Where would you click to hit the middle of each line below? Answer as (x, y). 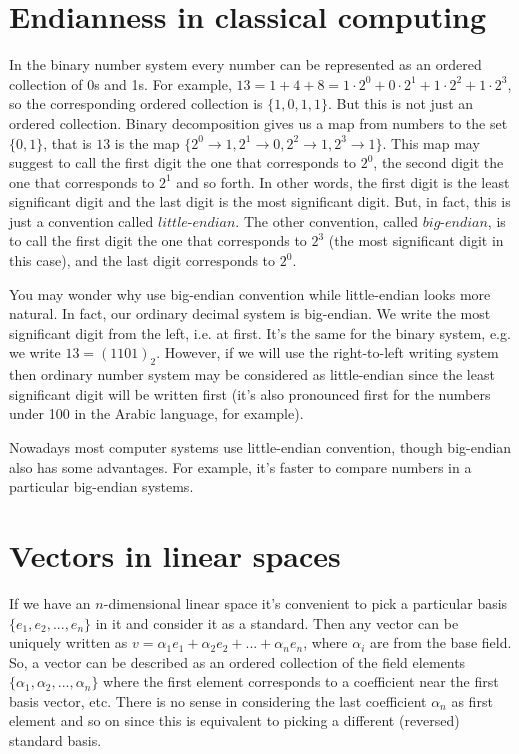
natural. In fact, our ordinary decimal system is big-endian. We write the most (250, 313)
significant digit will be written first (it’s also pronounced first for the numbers (250, 393)
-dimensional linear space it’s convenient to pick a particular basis (305, 602)
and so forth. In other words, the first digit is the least (343, 181)
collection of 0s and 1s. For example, (120, 83)
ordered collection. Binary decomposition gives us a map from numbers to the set (258, 122)
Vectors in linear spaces (175, 554)
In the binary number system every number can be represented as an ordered (245, 64)
